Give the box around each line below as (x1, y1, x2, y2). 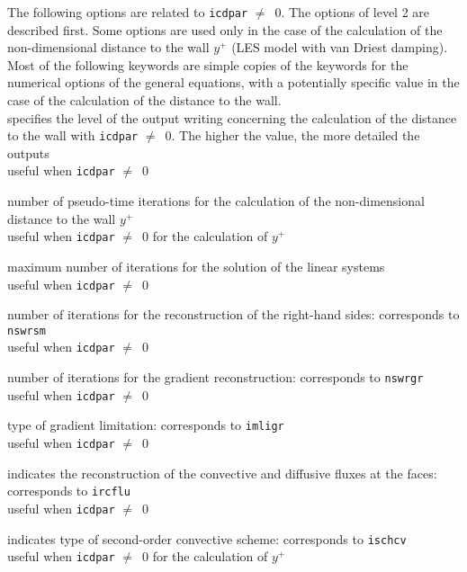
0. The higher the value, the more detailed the (165, 126, 420, 145)
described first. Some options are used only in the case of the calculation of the (7, 20, 443, 39)
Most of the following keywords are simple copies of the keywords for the (7, 55, 409, 74)
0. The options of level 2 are (274, 3, 430, 21)
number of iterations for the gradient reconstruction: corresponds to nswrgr (7, 368, 424, 387)
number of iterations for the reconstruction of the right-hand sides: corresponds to (7, 305, 460, 324)
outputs (7, 143, 49, 162)
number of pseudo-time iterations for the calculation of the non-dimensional (7, 192, 425, 210)
